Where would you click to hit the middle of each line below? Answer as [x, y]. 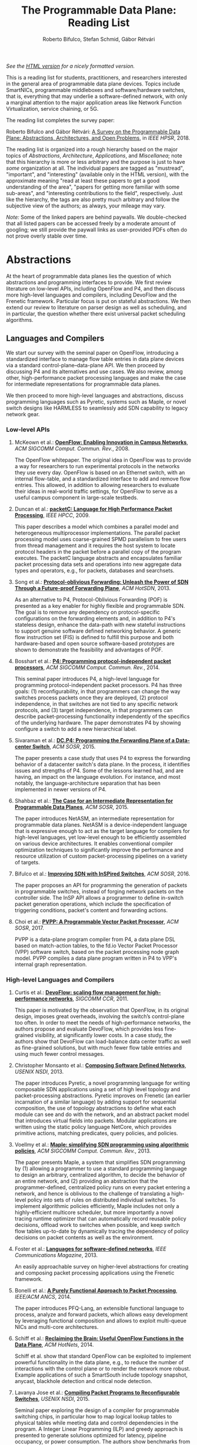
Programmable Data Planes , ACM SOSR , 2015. [71, 807]
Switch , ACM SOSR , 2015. [64, 746]
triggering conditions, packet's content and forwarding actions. [91, 910]
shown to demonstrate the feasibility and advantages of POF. [89, 650]
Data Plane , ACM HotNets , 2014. [54, 1345]
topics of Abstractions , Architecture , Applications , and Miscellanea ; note [94, 155]
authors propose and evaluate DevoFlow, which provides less [89, 1029]
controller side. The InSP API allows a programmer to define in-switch [99, 897]
